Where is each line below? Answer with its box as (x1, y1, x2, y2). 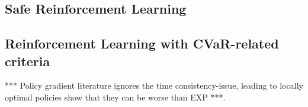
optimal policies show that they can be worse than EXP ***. (5, 90, 226, 103)
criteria (5, 51, 50, 70)
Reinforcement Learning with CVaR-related (5, 34, 279, 53)
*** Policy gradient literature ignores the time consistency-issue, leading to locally (5, 79, 303, 92)
